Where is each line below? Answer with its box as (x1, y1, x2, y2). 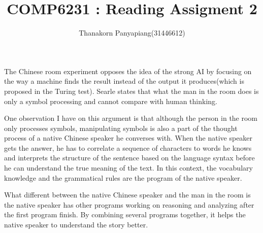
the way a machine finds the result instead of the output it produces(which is (4, 76, 244, 86)
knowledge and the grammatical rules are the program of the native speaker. (4, 172, 242, 183)
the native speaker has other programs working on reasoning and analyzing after (4, 199, 254, 210)
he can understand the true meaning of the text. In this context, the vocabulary (4, 162, 253, 173)
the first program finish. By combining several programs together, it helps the (4, 209, 246, 220)
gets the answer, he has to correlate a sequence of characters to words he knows (4, 142, 252, 153)
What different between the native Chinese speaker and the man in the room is (4, 189, 251, 200)
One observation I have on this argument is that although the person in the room (4, 113, 258, 123)
